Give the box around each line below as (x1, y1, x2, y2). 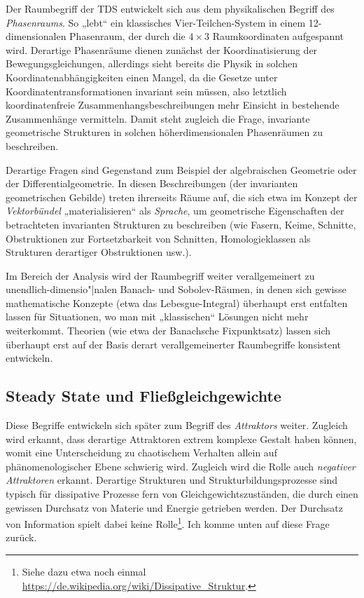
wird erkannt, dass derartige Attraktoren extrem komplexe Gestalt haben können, (6, 431, 357, 446)
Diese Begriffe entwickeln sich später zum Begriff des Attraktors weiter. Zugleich (6, 418, 348, 433)
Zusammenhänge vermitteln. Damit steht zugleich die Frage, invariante (6, 111, 310, 125)
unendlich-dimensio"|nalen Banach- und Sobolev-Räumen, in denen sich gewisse (6, 282, 346, 297)
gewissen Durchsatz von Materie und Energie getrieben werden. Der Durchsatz (6, 500, 344, 515)
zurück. (6, 530, 37, 545)
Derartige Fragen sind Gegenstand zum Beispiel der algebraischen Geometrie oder (6, 162, 357, 177)
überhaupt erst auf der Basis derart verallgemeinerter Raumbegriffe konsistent (6, 337, 342, 351)
